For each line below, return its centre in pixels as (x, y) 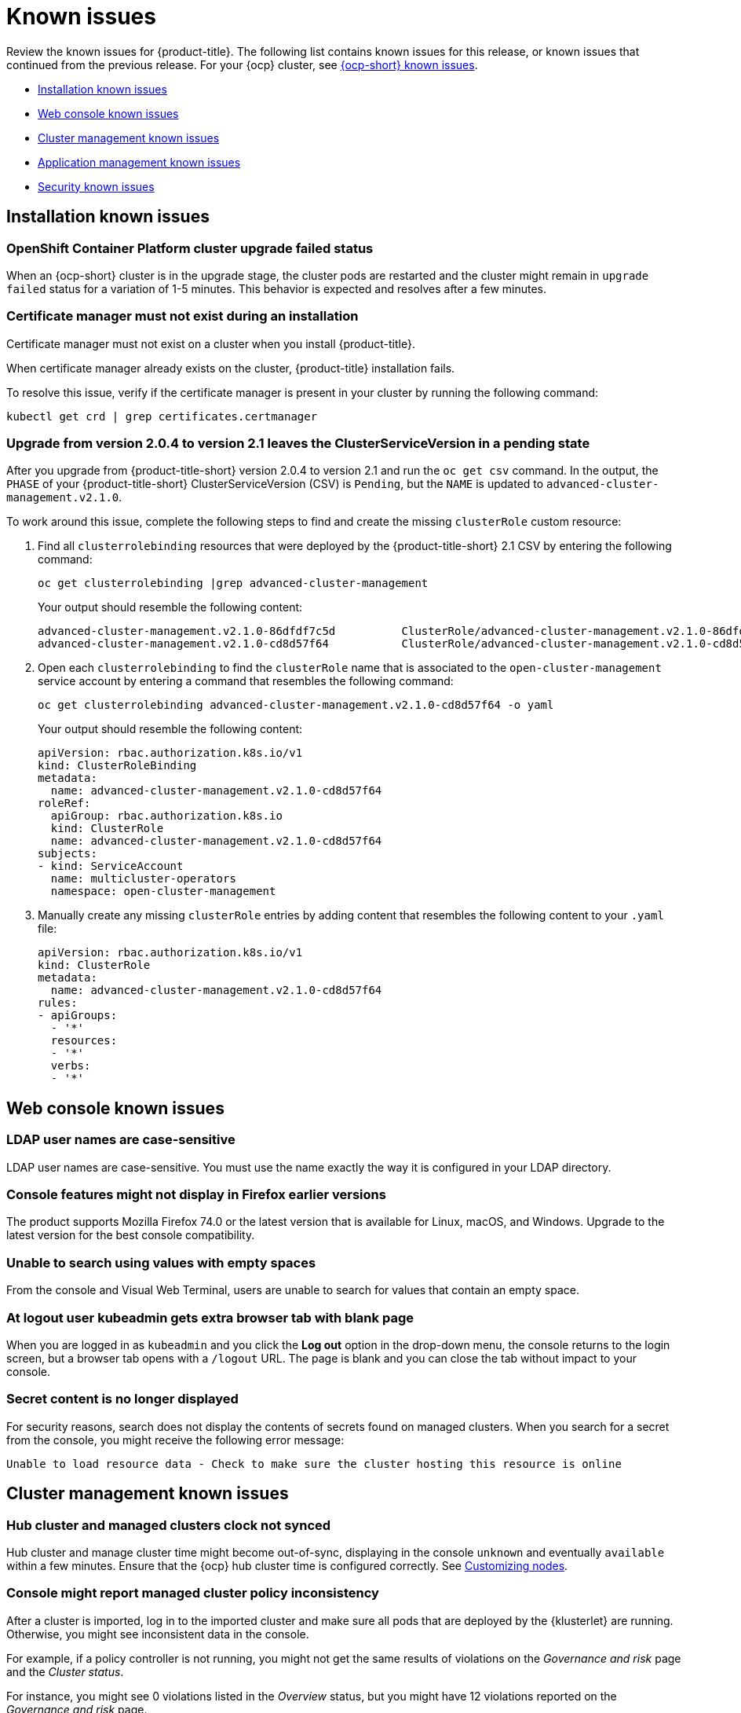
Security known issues (96, 186)
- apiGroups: (78, 1016)
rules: (58, 1003)
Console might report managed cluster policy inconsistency (193, 1593)
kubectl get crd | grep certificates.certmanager (162, 416)
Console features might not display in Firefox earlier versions (196, 1195)
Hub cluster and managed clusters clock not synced (169, 1525)
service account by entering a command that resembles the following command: (246, 681)
